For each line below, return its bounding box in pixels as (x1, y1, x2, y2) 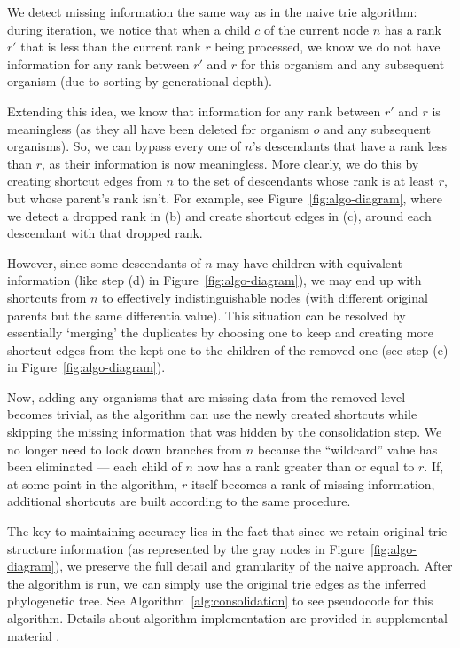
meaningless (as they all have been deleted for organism (7, 119, 310, 138)
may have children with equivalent (216, 253, 402, 272)
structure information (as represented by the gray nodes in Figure (7, 539, 364, 557)
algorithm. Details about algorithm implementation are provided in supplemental (7, 609, 448, 627)
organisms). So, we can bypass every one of (7, 137, 241, 155)
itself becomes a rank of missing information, (191, 474, 435, 493)
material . (7, 626, 60, 644)
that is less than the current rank (20, 37, 201, 56)
